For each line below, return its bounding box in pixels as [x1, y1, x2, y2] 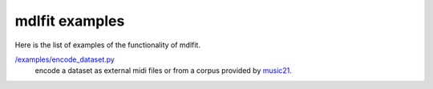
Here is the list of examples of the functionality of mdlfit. [14, 40, 200, 50]
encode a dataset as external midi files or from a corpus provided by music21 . [34, 66, 293, 75]
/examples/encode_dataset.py [14, 55, 115, 64]
